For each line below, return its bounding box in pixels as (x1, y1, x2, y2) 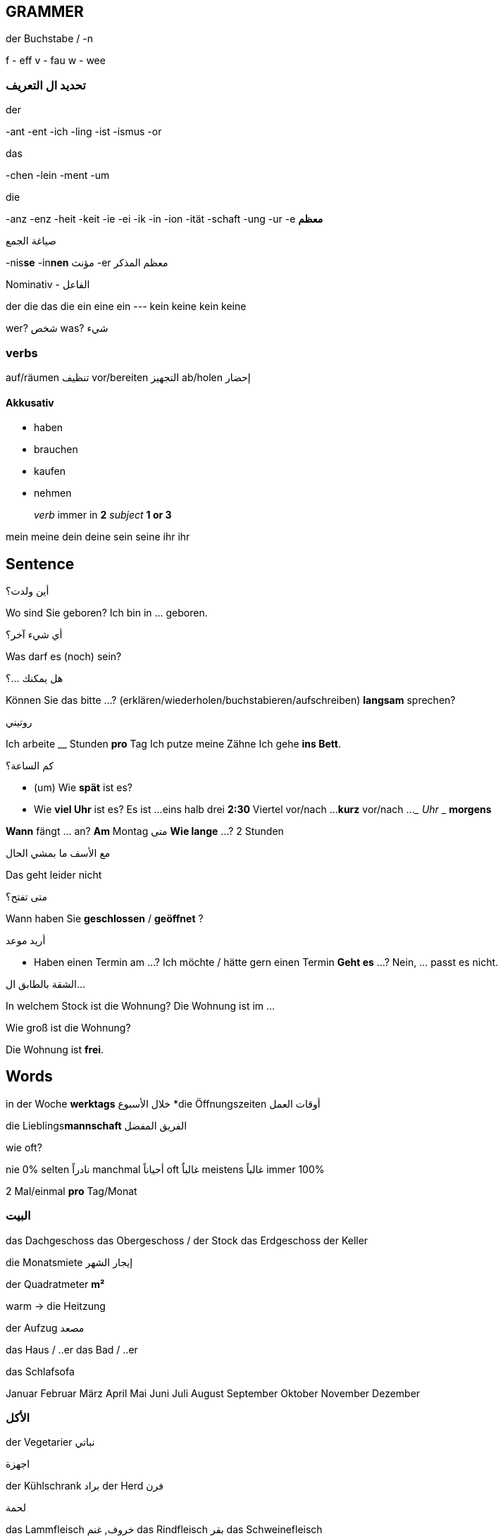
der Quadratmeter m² (6, 1277, 105, 1290)
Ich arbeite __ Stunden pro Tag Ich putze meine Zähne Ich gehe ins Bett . (6, 737, 341, 750)
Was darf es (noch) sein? (6, 650, 122, 662)
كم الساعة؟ (6, 759, 54, 772)
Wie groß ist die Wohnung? (6, 1021, 131, 1034)
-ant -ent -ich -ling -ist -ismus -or (6, 125, 162, 138)
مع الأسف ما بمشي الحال (6, 846, 111, 859)
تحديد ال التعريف (6, 78, 86, 92)
